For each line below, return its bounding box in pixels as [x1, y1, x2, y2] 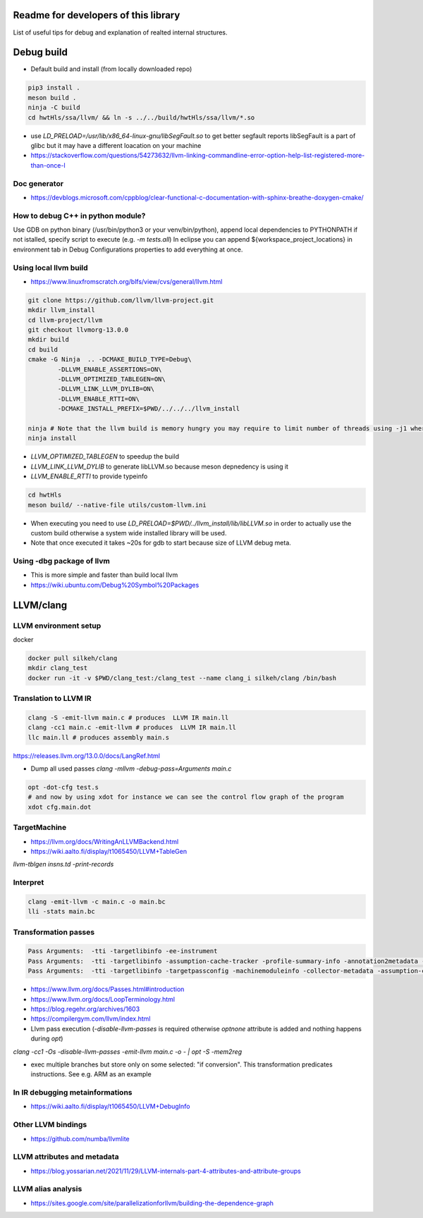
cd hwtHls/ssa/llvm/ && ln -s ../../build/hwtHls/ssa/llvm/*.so [27, 113, 255, 121]
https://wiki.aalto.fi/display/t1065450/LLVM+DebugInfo [30, 1102, 190, 1111]
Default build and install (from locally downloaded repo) [30, 65, 192, 73]
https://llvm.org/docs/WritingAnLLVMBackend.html [30, 837, 179, 845]
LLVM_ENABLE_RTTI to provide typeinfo [30, 472, 148, 480]
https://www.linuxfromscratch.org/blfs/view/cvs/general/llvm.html [30, 277, 223, 285]
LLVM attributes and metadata [13, 1152, 119, 1162]
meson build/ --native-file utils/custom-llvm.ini [27, 501, 207, 509]
